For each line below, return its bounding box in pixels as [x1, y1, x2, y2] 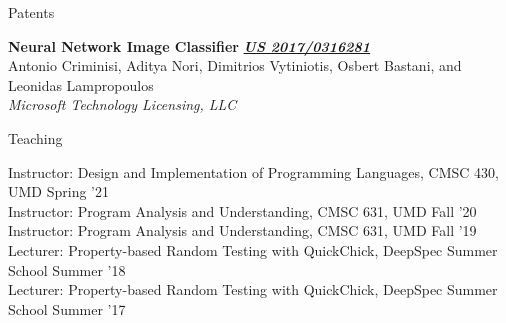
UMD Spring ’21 [8, 181, 109, 202]
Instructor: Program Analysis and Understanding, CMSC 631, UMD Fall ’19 [8, 220, 477, 241]
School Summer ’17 [8, 298, 126, 319]
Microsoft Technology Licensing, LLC [8, 94, 237, 115]
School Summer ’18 [8, 259, 126, 280]
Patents [8, 2, 55, 22]
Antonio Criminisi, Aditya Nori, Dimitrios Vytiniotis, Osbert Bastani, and [8, 55, 462, 76]
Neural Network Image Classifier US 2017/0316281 [8, 35, 371, 56]
